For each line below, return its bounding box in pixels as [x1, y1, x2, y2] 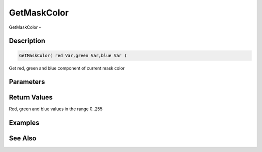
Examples [9, 119, 40, 127]
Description [9, 37, 46, 45]
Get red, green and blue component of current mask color [9, 65, 125, 71]
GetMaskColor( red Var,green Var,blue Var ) [19, 52, 127, 58]
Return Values [9, 93, 53, 101]
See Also [9, 134, 36, 143]
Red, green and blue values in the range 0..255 [9, 106, 103, 112]
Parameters [9, 78, 45, 86]
